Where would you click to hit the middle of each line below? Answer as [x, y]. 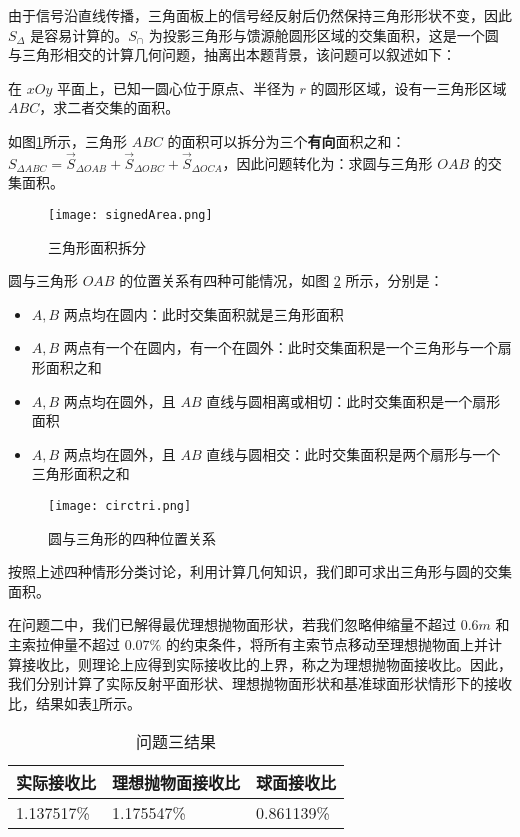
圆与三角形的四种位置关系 [132, 537]
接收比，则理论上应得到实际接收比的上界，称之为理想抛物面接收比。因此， [266, 663]
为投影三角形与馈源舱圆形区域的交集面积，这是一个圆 [323, 34]
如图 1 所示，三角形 [67, 140]
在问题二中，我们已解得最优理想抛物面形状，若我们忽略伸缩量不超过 [232, 624]
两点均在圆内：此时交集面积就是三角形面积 [203, 313]
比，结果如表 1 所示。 [74, 702]
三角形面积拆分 [97, 246]
